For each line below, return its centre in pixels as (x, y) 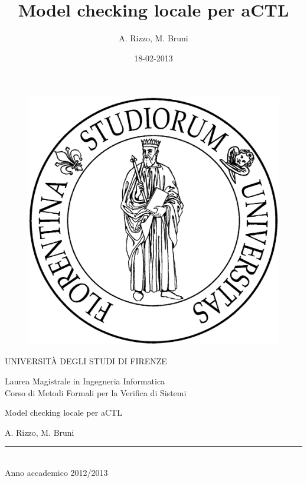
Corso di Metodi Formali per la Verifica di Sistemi (96, 392)
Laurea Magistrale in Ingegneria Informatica (85, 381)
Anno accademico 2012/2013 (56, 472)
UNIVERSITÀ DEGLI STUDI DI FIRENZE (86, 361)
